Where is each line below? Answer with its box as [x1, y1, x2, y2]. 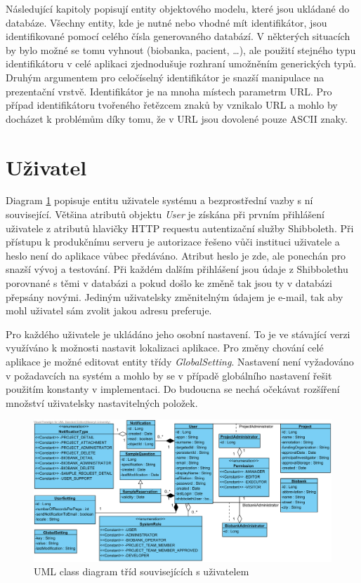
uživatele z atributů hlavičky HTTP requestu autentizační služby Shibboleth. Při [6, 220, 354, 235]
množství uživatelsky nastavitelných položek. [6, 395, 198, 410]
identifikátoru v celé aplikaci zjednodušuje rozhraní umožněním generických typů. [6, 56, 357, 71]
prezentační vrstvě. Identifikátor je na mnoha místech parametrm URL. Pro [6, 83, 332, 98]
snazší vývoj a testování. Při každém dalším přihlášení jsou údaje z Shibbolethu [6, 262, 348, 276]
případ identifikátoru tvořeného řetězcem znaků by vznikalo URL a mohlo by [6, 98, 338, 112]
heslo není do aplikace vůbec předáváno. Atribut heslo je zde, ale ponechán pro [6, 248, 346, 262]
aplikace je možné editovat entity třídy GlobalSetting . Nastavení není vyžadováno [6, 354, 354, 368]
